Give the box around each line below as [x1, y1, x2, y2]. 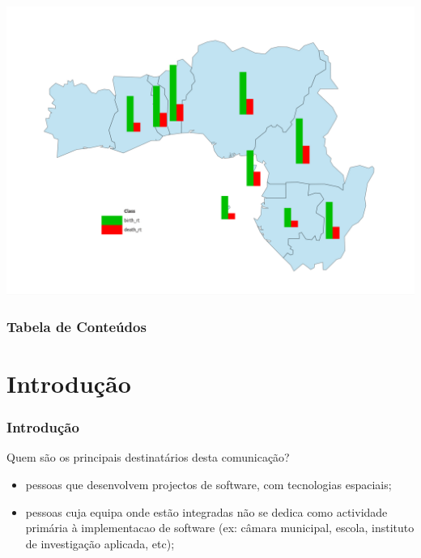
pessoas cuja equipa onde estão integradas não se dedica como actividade [25, 503, 388, 520]
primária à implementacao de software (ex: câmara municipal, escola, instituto [25, 519, 415, 536]
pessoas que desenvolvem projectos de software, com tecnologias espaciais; [25, 475, 392, 492]
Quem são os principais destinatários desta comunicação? [6, 449, 290, 466]
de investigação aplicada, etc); [25, 535, 175, 552]
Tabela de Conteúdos [6, 316, 147, 336]
